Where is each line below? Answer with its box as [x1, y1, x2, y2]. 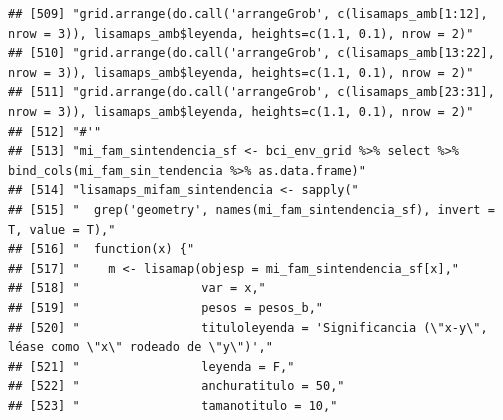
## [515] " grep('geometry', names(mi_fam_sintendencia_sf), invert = [8, 202, 495, 217]
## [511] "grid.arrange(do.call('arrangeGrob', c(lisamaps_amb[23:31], [8, 85, 495, 100]
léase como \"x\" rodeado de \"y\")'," [8, 340, 273, 355]
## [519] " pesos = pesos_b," [8, 300, 323, 315]
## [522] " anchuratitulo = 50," [8, 379, 345, 394]
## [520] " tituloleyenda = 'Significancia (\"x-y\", [8, 320, 488, 335]
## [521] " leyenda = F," [8, 359, 295, 374]
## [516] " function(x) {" [8, 242, 195, 257]
